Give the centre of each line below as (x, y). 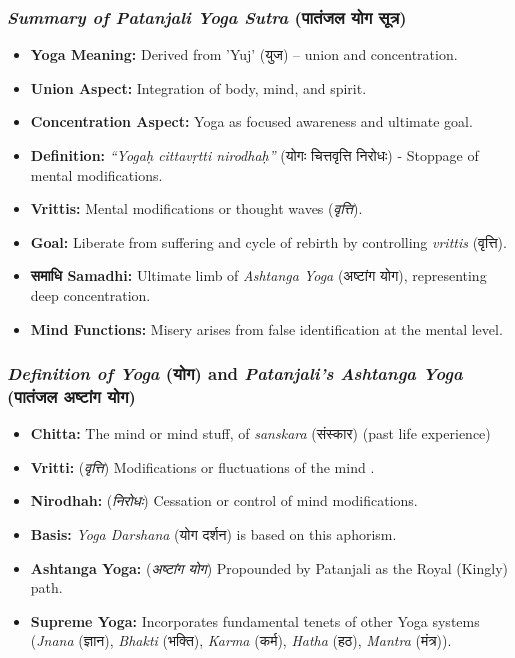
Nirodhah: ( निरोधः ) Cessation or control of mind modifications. (224, 500)
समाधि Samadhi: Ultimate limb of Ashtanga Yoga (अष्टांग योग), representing (258, 275)
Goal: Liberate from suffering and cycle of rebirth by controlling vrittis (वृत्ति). (268, 241)
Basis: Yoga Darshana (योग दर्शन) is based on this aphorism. (213, 534)
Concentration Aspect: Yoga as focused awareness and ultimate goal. (251, 121)
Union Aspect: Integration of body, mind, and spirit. (198, 87)
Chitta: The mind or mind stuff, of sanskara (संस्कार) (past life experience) (260, 433)
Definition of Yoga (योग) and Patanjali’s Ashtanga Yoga (235, 373)
